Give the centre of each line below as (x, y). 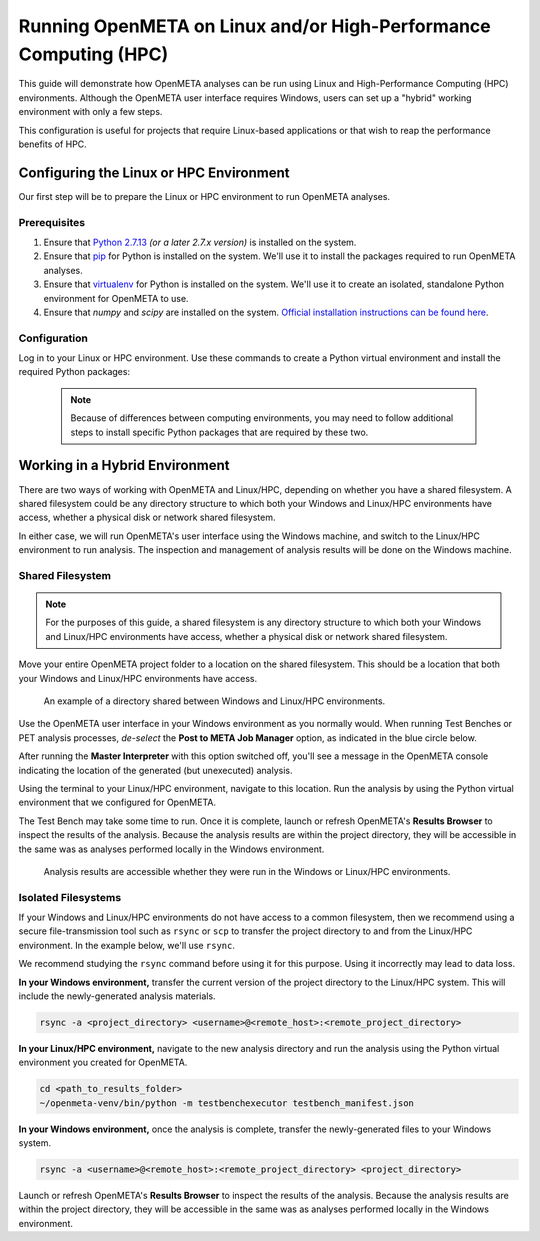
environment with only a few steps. (90, 112)
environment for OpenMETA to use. (116, 298)
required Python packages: (74, 372)
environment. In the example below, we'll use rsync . (126, 945)
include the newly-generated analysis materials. (117, 996)
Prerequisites (51, 222)
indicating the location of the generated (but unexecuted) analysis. (155, 770)
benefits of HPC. (52, 144)
